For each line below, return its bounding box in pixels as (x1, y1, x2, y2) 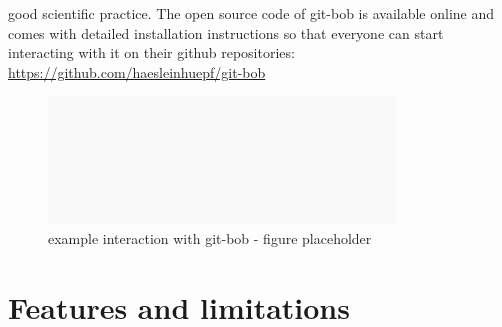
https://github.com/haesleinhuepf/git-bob (8, 61, 266, 82)
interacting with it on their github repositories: (8, 42, 295, 63)
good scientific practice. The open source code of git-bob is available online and (8, 3, 495, 23)
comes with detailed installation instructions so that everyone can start (8, 22, 444, 43)
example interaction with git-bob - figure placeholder (48, 227, 372, 248)
